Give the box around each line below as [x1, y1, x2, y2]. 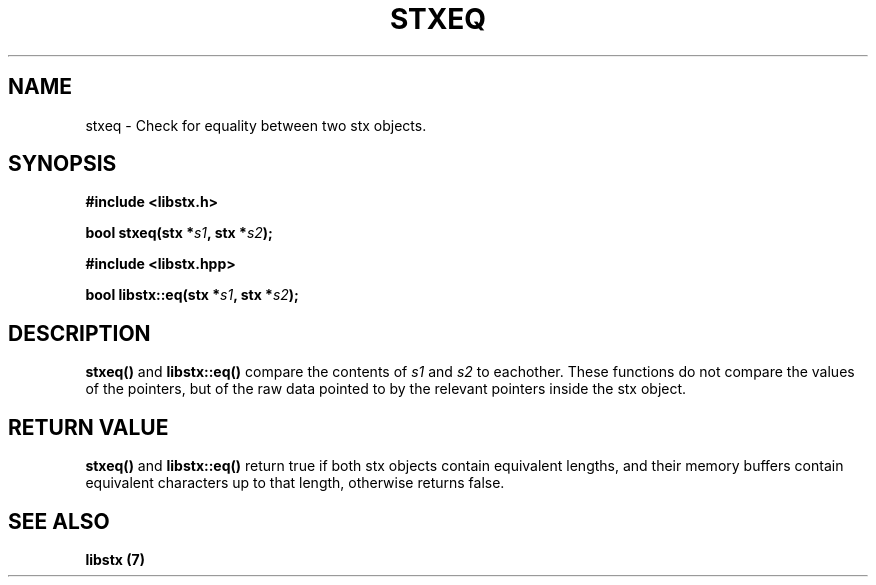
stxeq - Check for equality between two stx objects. [85, 116, 427, 134]
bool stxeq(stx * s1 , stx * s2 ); [85, 224, 273, 242]
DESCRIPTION [8, 320, 151, 346]
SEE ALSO [8, 508, 110, 534]
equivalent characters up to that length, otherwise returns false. [85, 474, 505, 492]
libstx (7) [85, 550, 145, 568]
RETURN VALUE [8, 414, 169, 440]
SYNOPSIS [8, 151, 117, 177]
